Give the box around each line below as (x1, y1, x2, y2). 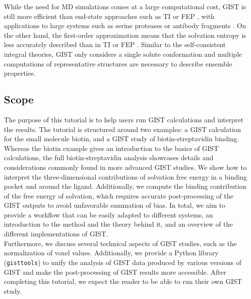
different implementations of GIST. (4, 229, 108, 239)
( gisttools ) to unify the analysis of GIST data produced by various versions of (4, 257, 241, 267)
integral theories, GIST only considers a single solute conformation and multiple (4, 49, 242, 59)
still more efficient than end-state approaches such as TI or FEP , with (4, 11, 215, 21)
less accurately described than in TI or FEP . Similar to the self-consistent (4, 39, 226, 50)
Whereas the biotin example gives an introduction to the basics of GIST (4, 143, 219, 153)
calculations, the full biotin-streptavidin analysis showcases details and (4, 152, 214, 163)
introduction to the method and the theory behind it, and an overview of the (4, 219, 233, 229)
